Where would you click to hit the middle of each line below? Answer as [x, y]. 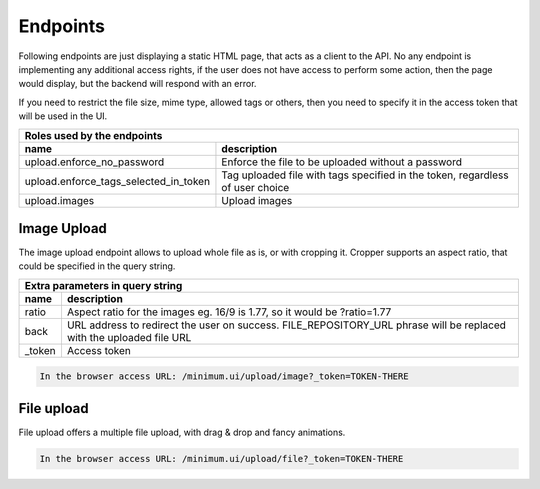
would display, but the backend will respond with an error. [137, 84]
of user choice [255, 187]
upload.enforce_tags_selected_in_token [117, 181]
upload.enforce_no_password [94, 162]
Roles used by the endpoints [93, 135]
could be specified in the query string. [97, 266]
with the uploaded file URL [129, 337]
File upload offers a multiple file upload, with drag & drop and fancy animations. [182, 432]
